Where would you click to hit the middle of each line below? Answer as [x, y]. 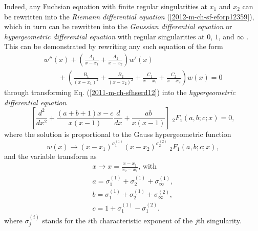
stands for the [64, 220]
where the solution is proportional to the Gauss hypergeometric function [118, 134]
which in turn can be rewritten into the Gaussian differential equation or [118, 26]
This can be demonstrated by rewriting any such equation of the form [114, 46]
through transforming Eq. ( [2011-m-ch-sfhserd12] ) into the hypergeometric [120, 92]
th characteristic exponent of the [142, 220]
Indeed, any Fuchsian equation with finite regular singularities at [106, 6]
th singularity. [220, 220]
